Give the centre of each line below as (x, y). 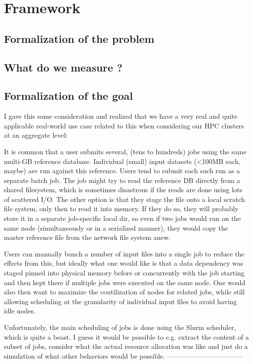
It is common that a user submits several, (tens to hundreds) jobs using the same (125, 151)
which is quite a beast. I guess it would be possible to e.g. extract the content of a (126, 337)
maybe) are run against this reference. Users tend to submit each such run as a (122, 171)
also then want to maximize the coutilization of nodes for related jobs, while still (124, 292)
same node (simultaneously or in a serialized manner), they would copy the (116, 227)
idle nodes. (20, 311)
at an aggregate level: (36, 135)
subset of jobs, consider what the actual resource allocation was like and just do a (126, 346)
